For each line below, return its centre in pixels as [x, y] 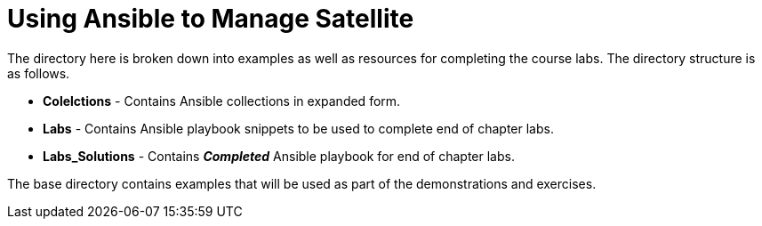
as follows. [39, 73]
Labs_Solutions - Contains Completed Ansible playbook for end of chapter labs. [279, 156]
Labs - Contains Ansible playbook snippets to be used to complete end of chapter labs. [298, 128]
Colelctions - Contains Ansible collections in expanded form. [222, 101]
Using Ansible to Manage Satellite [211, 19]
